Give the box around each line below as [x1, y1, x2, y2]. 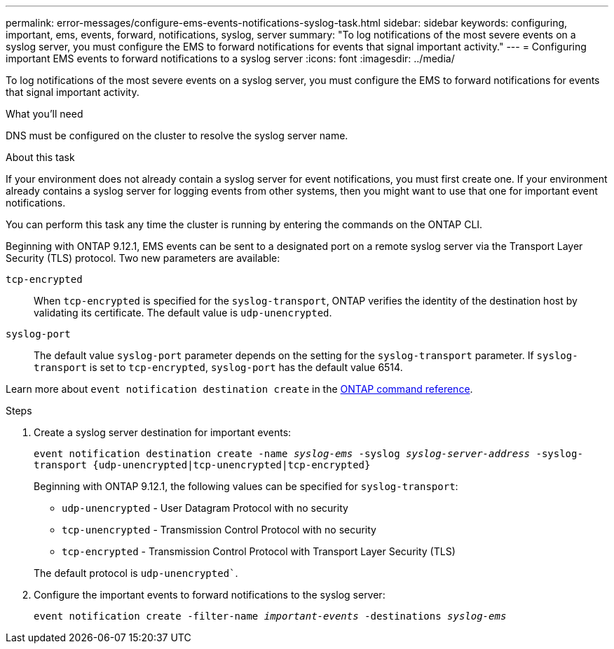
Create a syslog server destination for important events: [34, 426, 292, 438]
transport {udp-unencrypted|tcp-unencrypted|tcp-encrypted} [34, 459, 371, 470]
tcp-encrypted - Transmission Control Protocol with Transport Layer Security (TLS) [62, 545, 456, 557]
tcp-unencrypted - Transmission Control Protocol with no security [62, 524, 376, 536]
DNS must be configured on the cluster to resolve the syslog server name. [6, 130, 348, 141]
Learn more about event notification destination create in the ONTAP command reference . [6, 383, 473, 395]
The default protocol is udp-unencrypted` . [34, 567, 238, 579]
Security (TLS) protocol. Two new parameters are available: [6, 252, 280, 264]
